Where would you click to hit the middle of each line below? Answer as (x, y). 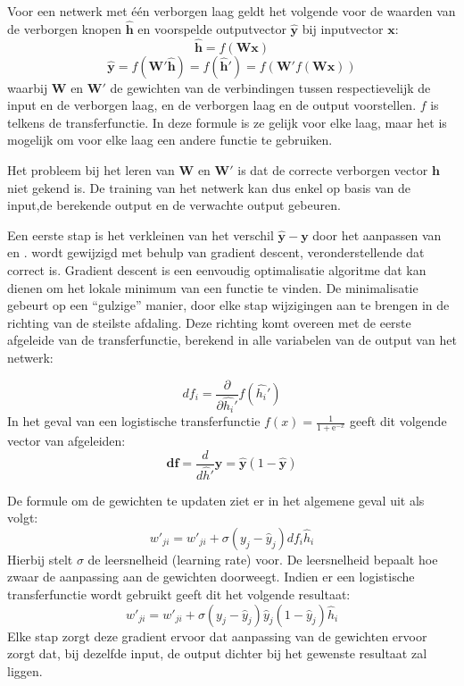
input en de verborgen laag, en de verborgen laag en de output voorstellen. (212, 105)
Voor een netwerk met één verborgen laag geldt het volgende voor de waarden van (232, 11)
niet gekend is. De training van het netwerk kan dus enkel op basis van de (209, 187)
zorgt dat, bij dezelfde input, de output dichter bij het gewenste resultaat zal (217, 653)
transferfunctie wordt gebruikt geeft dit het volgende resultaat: (179, 594)
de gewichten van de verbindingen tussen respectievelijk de (270, 87)
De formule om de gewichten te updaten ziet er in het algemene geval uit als (216, 500)
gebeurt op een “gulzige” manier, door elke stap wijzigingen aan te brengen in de (228, 305)
